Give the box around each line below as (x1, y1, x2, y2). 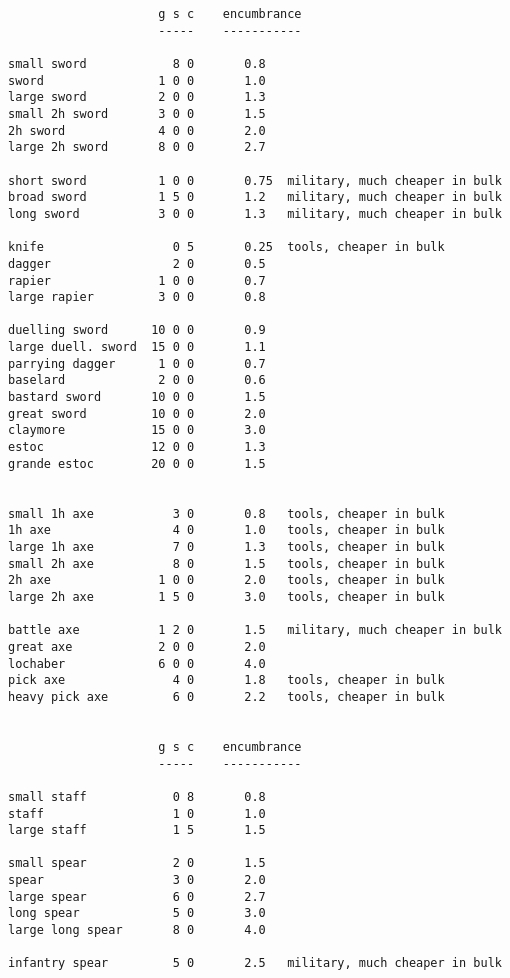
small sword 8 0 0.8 (8, 56, 266, 71)
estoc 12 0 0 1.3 (8, 440, 266, 455)
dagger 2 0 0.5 (8, 256, 266, 271)
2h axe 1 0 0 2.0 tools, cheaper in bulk (8, 573, 445, 588)
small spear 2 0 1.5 (8, 856, 266, 871)
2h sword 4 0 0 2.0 (8, 123, 266, 138)
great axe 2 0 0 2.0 (8, 639, 266, 654)
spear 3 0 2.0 (8, 873, 266, 888)
